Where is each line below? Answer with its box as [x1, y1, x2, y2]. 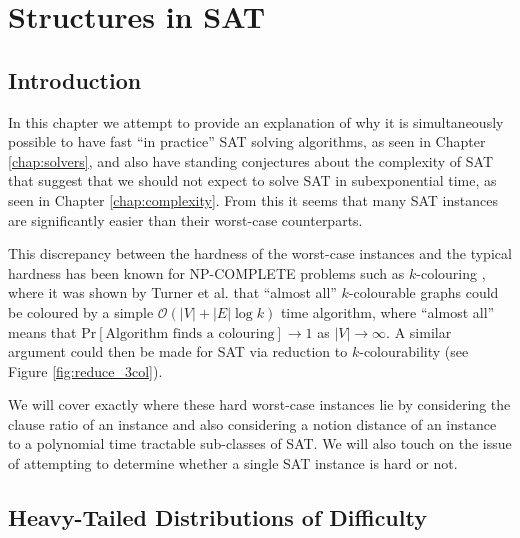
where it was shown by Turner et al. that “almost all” [8, 282, 337, 303]
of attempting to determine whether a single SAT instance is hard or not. [8, 453, 458, 474]
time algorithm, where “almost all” [280, 301, 495, 322]
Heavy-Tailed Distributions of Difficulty [8, 502, 427, 533]
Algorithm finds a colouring [105, 326, 275, 341]
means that [8, 321, 77, 342]
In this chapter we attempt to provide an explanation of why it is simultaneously [8, 111, 504, 132]
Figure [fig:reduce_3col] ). [8, 360, 163, 381]
